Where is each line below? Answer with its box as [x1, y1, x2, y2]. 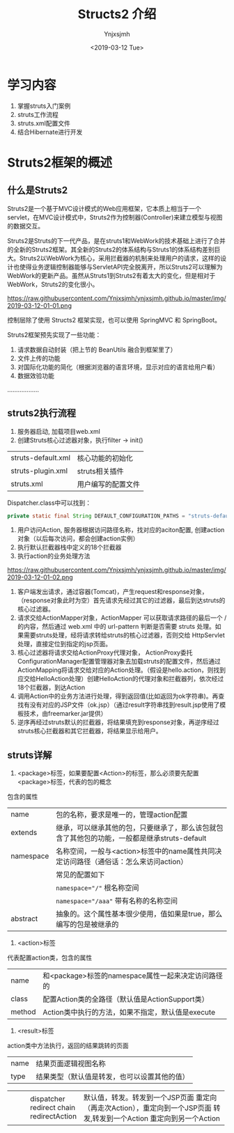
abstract [10, 914, 38, 923]
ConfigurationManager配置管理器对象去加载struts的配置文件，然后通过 [17, 657, 221, 666]
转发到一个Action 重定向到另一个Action [92, 1114, 221, 1123]
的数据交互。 [7, 221, 44, 230]
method [10, 1007, 36, 1017]
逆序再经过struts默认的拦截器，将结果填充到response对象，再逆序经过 [17, 718, 219, 726]
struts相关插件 [77, 466, 124, 476]
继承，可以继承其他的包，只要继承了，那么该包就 [55, 823, 217, 833]
